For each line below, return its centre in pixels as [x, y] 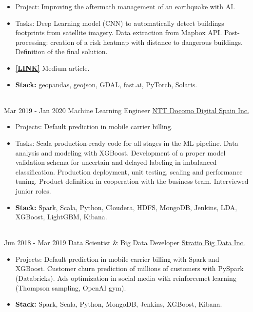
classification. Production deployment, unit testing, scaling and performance [129, 171]
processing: [32, 42]
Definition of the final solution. [61, 51]
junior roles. [33, 190]
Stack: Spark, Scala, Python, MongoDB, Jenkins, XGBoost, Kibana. [119, 304]
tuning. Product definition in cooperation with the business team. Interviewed [132, 181]
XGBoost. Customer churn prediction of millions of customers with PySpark [129, 268]
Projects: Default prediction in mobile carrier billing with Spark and [117, 259]
